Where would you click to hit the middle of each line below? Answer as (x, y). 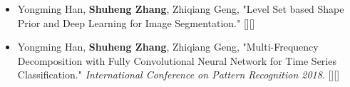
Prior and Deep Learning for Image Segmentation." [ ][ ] (136, 22)
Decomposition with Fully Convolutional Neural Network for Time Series (177, 60)
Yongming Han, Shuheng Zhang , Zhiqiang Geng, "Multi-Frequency (168, 47)
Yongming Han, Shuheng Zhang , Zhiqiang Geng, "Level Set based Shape (181, 9)
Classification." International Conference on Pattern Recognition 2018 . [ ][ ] (179, 75)
